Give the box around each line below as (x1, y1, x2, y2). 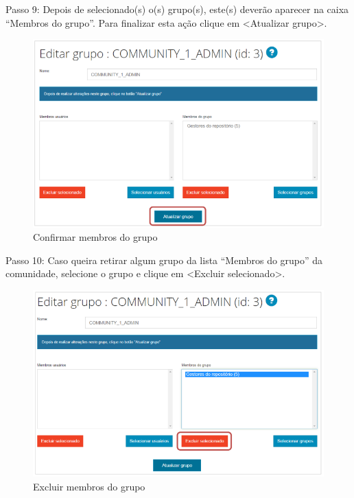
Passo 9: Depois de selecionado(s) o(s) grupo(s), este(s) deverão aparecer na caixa (5, 2, 349, 16)
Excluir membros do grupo (33, 479, 145, 493)
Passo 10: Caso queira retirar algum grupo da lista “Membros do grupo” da (5, 252, 323, 267)
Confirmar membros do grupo (33, 230, 158, 244)
